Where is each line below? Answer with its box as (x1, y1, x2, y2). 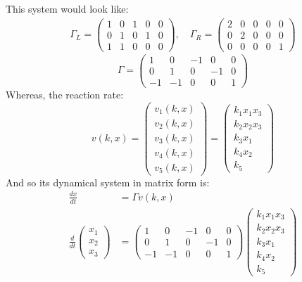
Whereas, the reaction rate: (6, 86, 124, 101)
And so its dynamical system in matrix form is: (6, 174, 210, 189)
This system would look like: (6, 1, 129, 15)
